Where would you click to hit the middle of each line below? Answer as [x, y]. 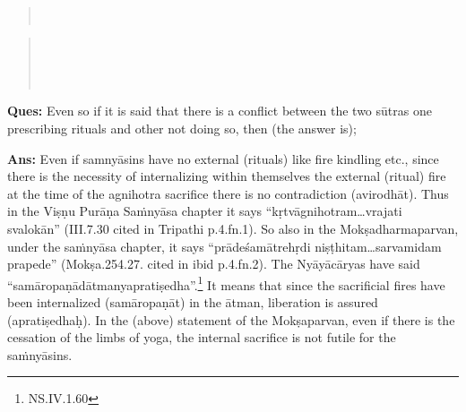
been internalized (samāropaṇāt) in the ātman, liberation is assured [193, 301]
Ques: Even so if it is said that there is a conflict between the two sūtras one [220, 111]
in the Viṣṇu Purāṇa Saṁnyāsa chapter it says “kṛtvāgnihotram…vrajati [205, 211]
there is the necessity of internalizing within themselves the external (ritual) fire [227, 176]
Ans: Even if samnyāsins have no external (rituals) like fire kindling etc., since [223, 158]
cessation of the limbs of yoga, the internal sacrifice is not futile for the [202, 337]
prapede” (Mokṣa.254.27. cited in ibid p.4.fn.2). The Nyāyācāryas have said [214, 264]
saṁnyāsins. [40, 354]
